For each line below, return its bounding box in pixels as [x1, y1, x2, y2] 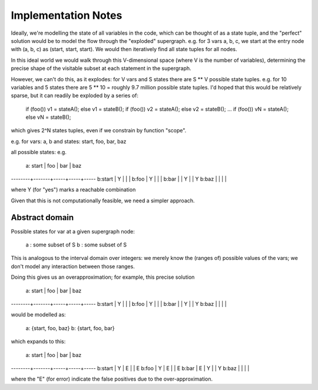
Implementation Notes [11, 9, 122, 22]
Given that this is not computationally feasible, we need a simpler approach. [11, 197, 195, 204]
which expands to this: [11, 338, 66, 345]
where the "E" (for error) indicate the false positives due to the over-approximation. [11, 375, 213, 382]
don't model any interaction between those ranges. [11, 262, 135, 270]
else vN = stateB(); [25, 114, 71, 121]
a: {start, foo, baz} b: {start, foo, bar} [25, 324, 115, 332]
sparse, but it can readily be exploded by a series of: [11, 92, 138, 99]
